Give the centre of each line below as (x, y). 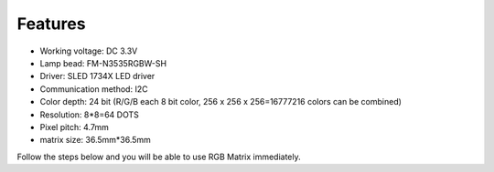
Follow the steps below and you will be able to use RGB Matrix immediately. (159, 157)
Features (51, 24)
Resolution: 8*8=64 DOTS (89, 115)
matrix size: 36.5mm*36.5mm (95, 140)
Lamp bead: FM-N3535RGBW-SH (103, 63)
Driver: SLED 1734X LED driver (97, 76)
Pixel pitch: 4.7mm (74, 126)
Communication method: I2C (94, 89)
